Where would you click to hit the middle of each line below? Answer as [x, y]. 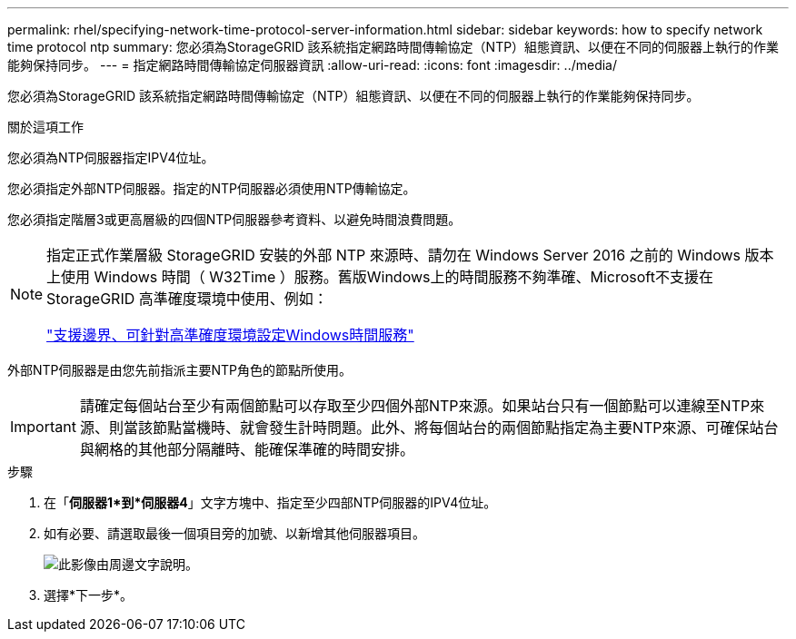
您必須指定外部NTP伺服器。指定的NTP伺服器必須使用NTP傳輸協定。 [212, 188]
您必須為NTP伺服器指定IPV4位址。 [111, 157]
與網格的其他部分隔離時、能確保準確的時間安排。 [247, 449]
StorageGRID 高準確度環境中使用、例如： [187, 299]
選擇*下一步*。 [89, 595]
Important [43, 427]
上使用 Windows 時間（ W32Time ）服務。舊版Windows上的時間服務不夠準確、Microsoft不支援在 [380, 277]
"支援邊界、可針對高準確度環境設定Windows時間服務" [230, 335]
